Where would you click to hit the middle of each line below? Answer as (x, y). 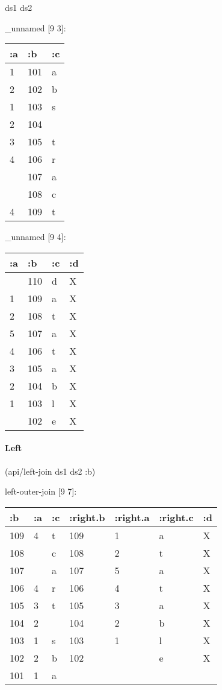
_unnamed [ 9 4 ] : (35, 237)
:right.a (132, 517)
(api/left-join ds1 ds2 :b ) (50, 471)
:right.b (87, 517)
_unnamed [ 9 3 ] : (35, 27)
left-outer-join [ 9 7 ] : (41, 491)
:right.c (176, 517)
